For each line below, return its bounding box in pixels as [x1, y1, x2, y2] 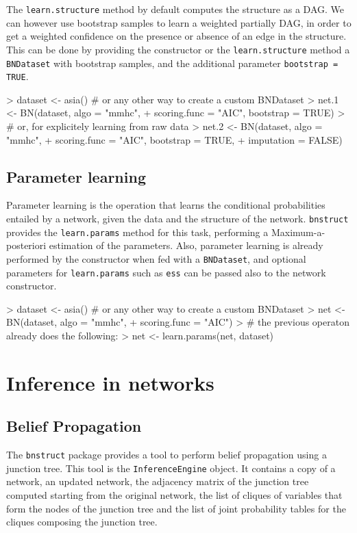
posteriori [6, 238, 47, 252]
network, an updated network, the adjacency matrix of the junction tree [6, 474, 309, 489]
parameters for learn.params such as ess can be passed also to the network [6, 265, 326, 279]
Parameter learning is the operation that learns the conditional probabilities [6, 198, 325, 212]
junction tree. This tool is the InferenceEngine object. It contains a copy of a [6, 460, 336, 475]
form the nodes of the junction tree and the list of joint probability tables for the [6, 501, 346, 515]
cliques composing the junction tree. [6, 515, 158, 529]
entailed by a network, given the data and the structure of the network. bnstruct [6, 211, 349, 225]
